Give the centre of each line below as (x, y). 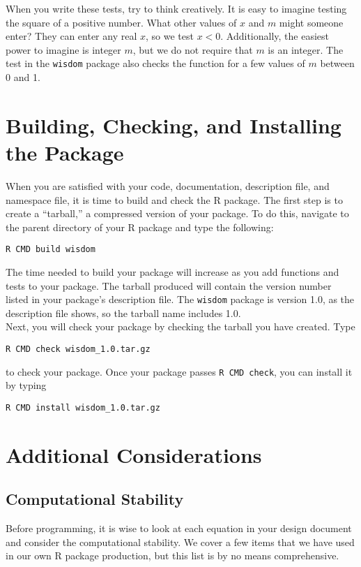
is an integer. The (306, 49)
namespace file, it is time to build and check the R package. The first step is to (174, 199)
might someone (311, 22)
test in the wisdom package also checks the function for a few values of (155, 63)
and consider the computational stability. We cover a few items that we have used (180, 542)
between (337, 63)
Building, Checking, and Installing (174, 125)
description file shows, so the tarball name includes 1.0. (123, 312)
